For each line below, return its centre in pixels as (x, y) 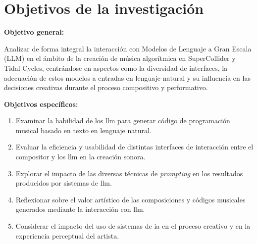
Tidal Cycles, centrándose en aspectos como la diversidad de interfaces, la (116, 68)
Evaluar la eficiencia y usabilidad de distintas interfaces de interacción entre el (134, 147)
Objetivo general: (34, 32)
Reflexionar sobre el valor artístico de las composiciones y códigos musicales (130, 199)
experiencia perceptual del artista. (67, 235)
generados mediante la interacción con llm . (80, 209)
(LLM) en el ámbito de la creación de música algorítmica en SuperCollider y (120, 58)
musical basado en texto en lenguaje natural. (83, 130)
